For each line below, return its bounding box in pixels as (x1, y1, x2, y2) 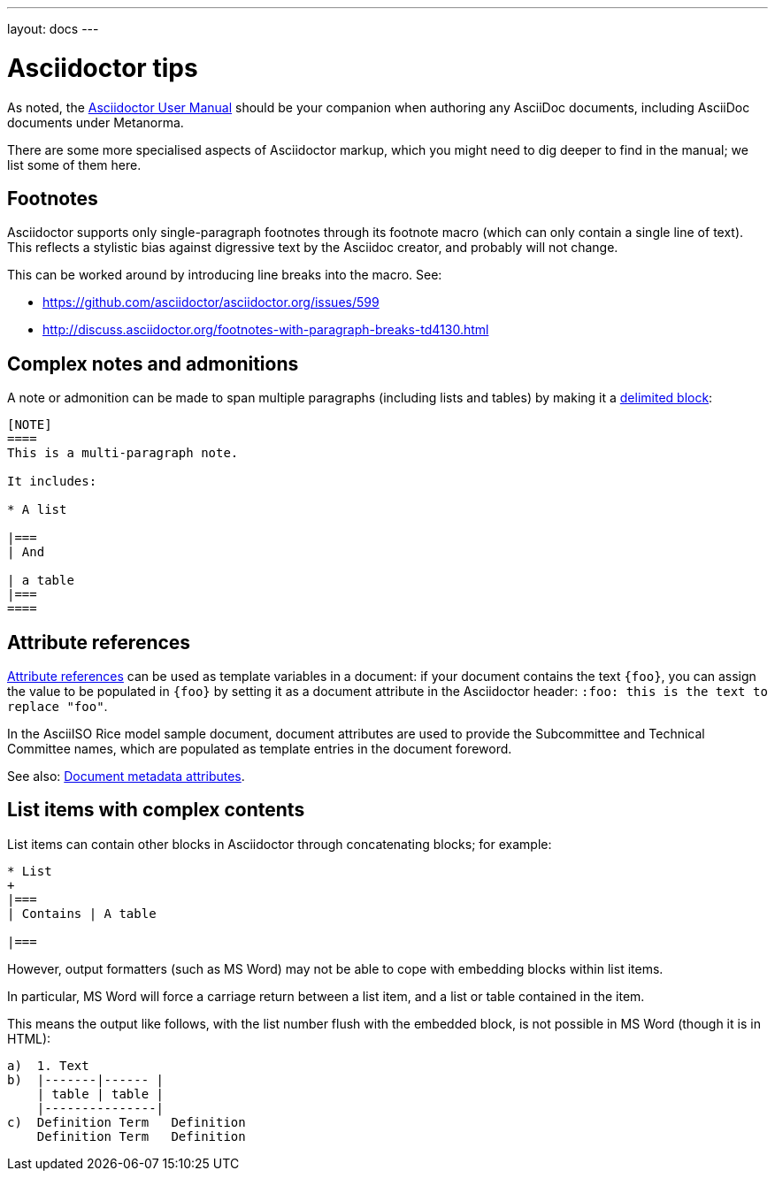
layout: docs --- (7, 21, 99, 36)
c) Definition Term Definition (7, 1114, 246, 1129)
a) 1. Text (7, 1058, 89, 1073)
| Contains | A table (7, 906, 157, 921)
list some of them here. (7, 157, 142, 172)
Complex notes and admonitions (7, 352, 299, 375)
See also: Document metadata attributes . (7, 769, 245, 784)
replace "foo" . (7, 699, 108, 715)
